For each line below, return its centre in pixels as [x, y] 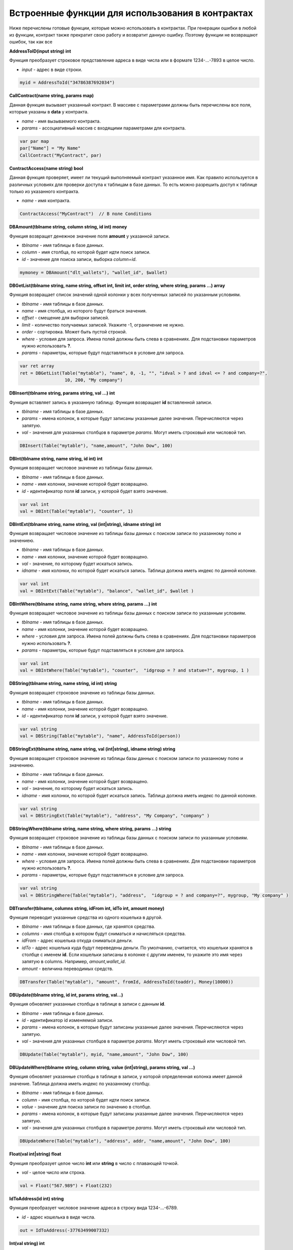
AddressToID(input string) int [40, 51]
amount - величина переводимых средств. [67, 968]
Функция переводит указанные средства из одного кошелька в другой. [86, 917]
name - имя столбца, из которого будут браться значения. [84, 311]
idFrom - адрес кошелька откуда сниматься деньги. [77, 940]
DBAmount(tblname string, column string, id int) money [68, 227]
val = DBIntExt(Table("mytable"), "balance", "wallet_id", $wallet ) [107, 591]
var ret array [37, 366]
